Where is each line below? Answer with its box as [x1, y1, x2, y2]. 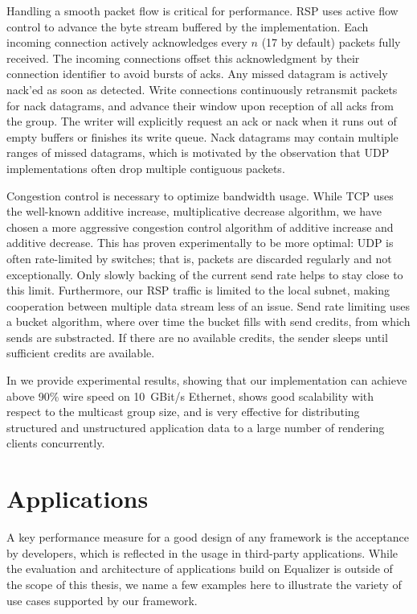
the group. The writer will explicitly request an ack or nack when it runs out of [6, 113, 397, 130]
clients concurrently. [6, 435, 105, 451]
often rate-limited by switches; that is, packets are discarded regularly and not [6, 249, 392, 266]
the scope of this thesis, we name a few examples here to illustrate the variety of [6, 575, 402, 592]
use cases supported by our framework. [6, 591, 198, 608]
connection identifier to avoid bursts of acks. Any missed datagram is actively [6, 65, 388, 82]
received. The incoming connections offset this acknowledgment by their [6, 49, 360, 66]
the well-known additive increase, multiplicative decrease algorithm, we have [6, 203, 382, 220]
